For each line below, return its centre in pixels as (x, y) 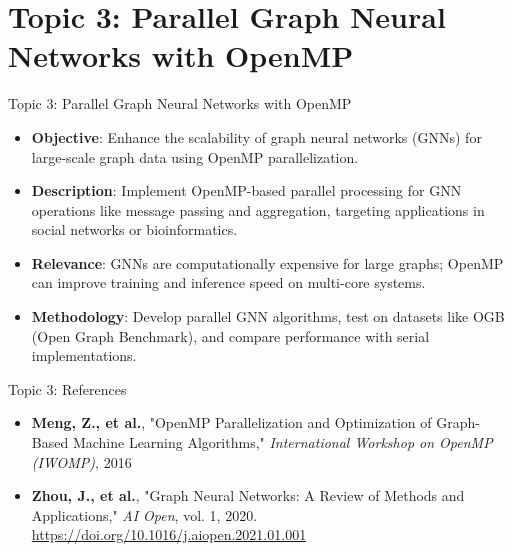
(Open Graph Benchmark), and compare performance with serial (230, 335)
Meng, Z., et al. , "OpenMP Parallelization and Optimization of (231, 422)
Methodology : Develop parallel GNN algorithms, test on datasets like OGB (268, 316)
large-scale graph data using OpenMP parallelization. (195, 156)
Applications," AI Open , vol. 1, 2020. (144, 514)
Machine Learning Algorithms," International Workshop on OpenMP (282, 442)
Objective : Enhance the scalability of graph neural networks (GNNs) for (256, 136)
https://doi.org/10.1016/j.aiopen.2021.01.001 (169, 534)
